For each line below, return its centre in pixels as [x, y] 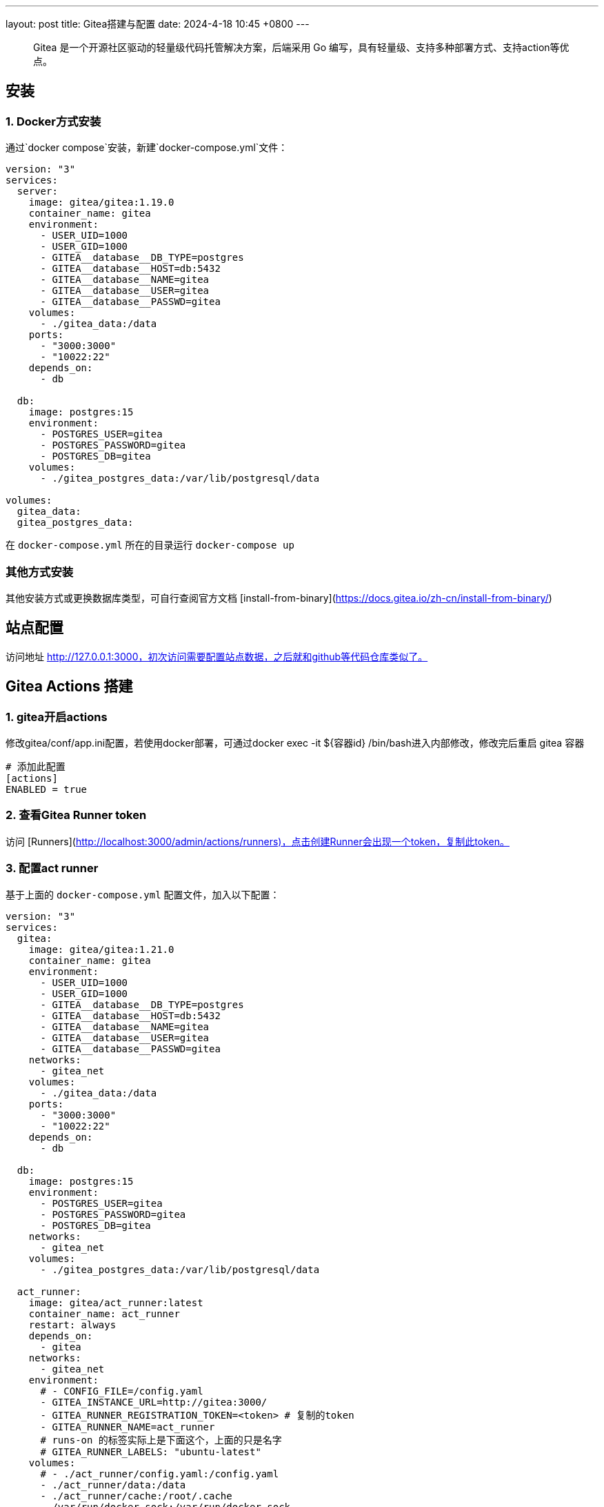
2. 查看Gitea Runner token [76, 815]
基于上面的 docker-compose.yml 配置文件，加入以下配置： [143, 894]
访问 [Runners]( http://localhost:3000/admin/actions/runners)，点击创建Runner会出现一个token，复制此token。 [258, 841]
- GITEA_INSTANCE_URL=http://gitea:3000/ [154, 1402]
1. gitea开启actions [57, 717]
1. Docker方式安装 [53, 121]
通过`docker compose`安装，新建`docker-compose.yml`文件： [147, 148]
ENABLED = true [47, 790]
